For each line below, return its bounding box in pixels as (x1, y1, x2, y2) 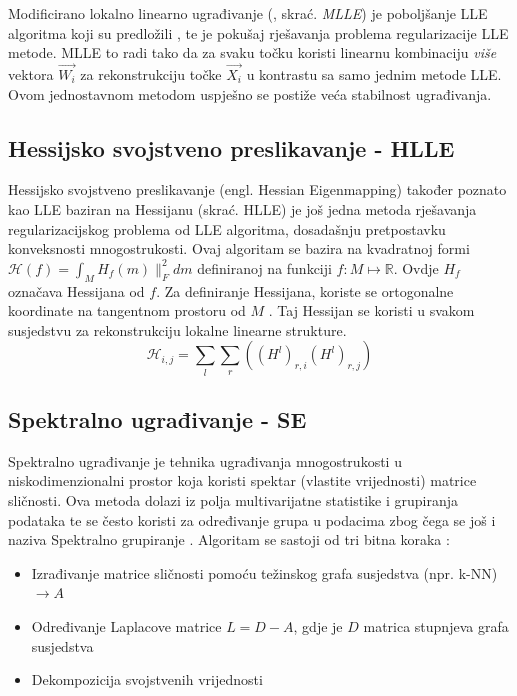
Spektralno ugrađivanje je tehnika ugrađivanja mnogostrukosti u (8, 450, 402, 471)
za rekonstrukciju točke (80, 64, 222, 84)
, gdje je (293, 616, 343, 637)
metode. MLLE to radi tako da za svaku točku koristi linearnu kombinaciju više (8, 42, 497, 63)
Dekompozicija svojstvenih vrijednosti (31, 669, 263, 690)
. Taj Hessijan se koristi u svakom (268, 300, 475, 321)
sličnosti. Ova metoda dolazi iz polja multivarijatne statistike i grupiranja (8, 490, 459, 511)
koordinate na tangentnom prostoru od (8, 300, 246, 321)
